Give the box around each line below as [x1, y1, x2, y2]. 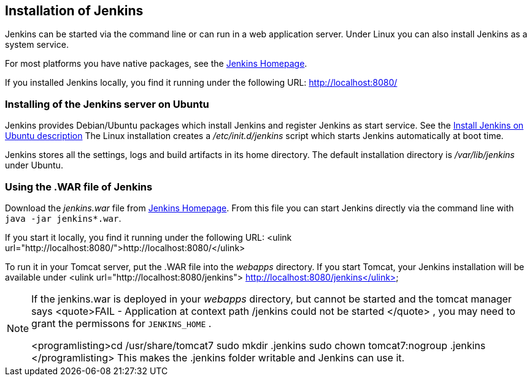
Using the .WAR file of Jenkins [5, 180, 153, 193]
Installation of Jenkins [5, 3, 144, 18]
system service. [5, 39, 69, 50]
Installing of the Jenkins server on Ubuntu [5, 97, 209, 110]
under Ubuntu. [5, 160, 63, 171]
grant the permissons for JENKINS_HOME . [31, 317, 212, 330]
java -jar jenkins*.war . [5, 213, 121, 224]
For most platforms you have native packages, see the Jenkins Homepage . [5, 58, 307, 69]
